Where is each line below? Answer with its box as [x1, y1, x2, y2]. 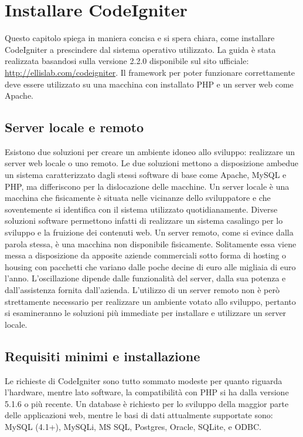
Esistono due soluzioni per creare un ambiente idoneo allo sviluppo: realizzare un [5, 145, 295, 157]
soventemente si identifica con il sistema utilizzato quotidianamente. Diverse [5, 203, 278, 215]
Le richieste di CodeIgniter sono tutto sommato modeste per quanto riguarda [5, 374, 282, 386]
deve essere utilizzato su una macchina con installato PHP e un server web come [5, 78, 294, 90]
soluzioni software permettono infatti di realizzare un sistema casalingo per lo [5, 214, 283, 227]
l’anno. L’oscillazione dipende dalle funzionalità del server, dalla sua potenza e [5, 272, 286, 284]
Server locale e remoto [5, 118, 144, 136]
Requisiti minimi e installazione [5, 347, 200, 365]
